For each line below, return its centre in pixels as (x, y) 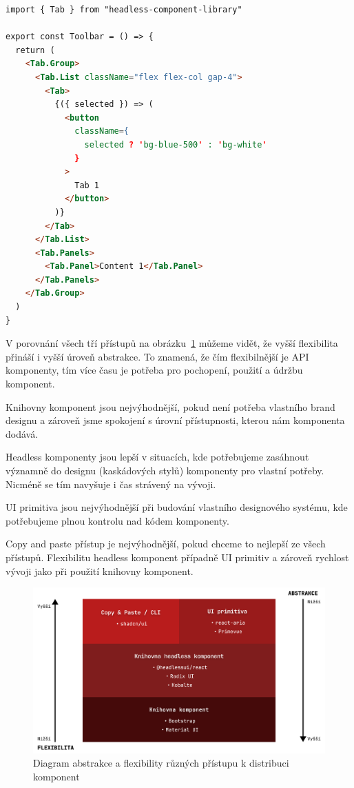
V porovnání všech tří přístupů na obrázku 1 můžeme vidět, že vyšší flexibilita (172, 343)
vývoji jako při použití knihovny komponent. (100, 570)
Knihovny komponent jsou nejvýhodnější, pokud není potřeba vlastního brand (170, 406)
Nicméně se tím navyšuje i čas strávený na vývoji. (111, 484)
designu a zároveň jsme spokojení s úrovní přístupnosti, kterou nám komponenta (175, 420)
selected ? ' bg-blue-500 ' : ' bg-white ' (176, 144)
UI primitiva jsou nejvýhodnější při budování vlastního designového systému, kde (177, 507)
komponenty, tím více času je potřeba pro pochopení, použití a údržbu (154, 370)
